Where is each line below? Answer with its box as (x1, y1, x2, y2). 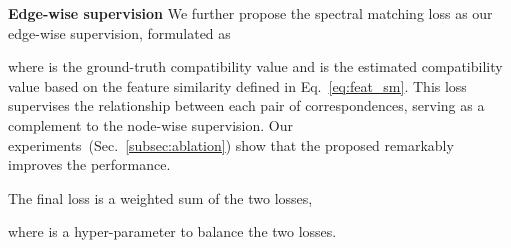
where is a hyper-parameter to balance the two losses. (8, 221, 337, 242)
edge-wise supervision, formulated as (8, 22, 231, 43)
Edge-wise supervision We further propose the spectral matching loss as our (8, 3, 493, 23)
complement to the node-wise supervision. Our (8, 114, 293, 135)
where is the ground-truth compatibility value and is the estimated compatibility (8, 56, 503, 77)
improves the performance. (8, 154, 171, 175)
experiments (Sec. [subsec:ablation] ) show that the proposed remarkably (8, 134, 454, 155)
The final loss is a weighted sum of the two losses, (8, 187, 313, 208)
